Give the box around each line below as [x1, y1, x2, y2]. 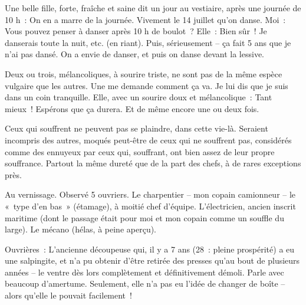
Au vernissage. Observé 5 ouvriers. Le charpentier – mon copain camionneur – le [5, 188, 296, 201]
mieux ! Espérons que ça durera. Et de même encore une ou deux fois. [5, 102, 259, 114]
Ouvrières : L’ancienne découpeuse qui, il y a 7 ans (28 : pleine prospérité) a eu [5, 242, 295, 255]
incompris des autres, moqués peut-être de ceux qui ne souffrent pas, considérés [5, 133, 292, 146]
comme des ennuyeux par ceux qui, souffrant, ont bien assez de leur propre [5, 145, 275, 158]
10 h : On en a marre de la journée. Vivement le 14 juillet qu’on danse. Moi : [5, 13, 286, 25]
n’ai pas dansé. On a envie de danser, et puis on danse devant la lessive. [5, 48, 264, 60]
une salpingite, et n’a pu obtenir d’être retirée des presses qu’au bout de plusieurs [5, 254, 300, 267]
